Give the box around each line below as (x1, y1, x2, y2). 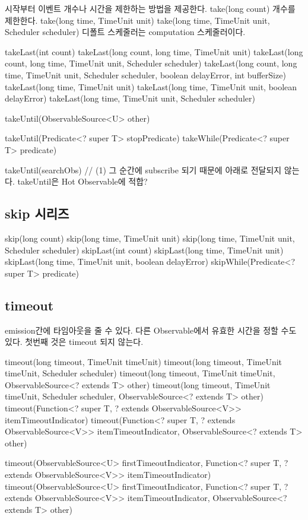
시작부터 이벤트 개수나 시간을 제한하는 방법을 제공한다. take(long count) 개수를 (5, 2, 296, 14)
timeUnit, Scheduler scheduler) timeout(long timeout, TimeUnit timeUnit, (5, 367, 275, 379)
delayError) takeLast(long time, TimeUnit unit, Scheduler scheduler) (5, 92, 255, 104)
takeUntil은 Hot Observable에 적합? (17, 175, 148, 188)
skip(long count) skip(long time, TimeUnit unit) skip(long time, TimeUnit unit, (5, 232, 295, 244)
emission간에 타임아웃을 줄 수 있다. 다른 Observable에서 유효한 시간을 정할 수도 (5, 324, 297, 336)
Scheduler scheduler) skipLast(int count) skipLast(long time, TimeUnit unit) (5, 243, 284, 256)
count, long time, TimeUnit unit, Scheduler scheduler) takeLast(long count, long (5, 57, 297, 69)
